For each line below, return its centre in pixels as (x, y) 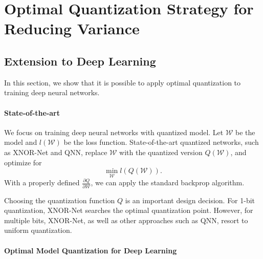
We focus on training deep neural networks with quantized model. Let (114, 132)
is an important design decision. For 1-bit (190, 200)
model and (21, 142)
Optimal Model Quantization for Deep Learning (91, 250)
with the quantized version (161, 152)
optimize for (23, 162)
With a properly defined (42, 182)
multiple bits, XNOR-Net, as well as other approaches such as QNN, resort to (126, 220)
